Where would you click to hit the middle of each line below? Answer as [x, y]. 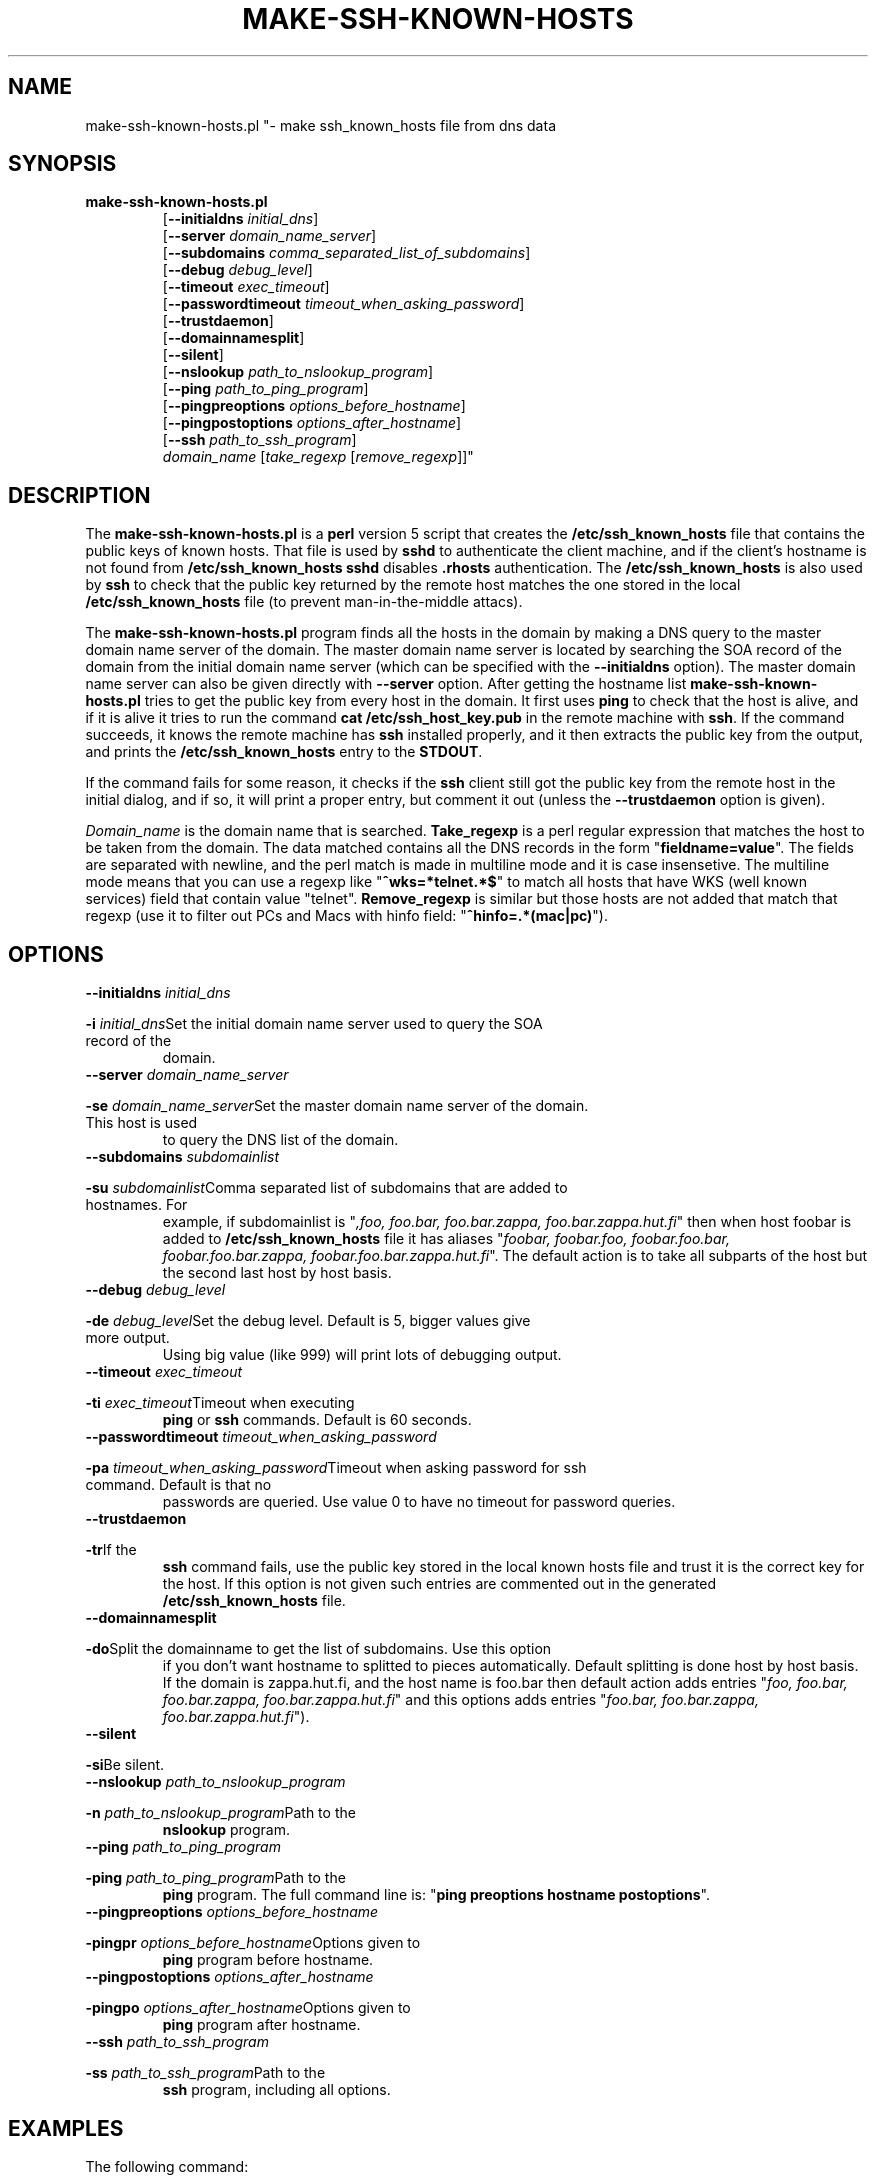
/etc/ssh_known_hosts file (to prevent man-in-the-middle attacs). [304, 602]
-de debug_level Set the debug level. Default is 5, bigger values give [308, 1321]
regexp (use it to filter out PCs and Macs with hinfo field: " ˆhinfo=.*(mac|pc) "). [346, 916]
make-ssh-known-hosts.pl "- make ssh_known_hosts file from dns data [320, 125]
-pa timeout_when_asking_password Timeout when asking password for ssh [336, 1468]
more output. [127, 1338]
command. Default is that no [178, 1485]
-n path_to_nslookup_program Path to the [220, 1813]
